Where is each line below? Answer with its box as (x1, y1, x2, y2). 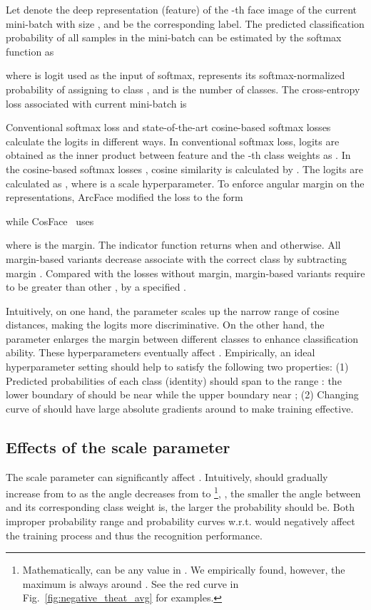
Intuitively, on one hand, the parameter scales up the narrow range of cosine (6, 303, 340, 318)
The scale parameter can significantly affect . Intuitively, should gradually (6, 469, 328, 484)
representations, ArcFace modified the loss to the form (6, 190, 243, 205)
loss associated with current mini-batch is (6, 95, 187, 110)
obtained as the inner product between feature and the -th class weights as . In (6, 148, 351, 162)
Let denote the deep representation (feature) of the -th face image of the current (6, 2, 357, 16)
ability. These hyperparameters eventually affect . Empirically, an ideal (6, 345, 315, 360)
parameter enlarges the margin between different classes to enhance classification (6, 331, 359, 346)
